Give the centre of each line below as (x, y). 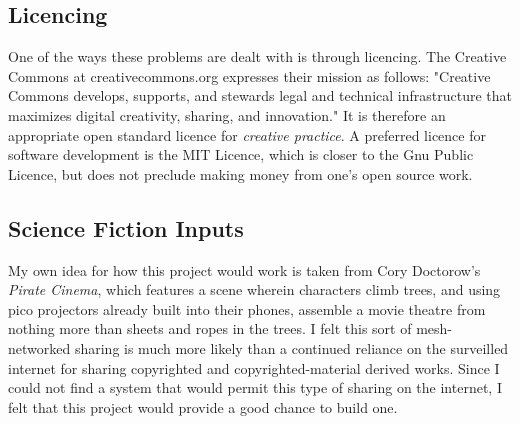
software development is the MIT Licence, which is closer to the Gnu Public (241, 154)
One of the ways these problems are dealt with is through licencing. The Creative (257, 56)
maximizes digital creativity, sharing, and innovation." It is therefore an (227, 114)
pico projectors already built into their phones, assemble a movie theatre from (247, 308)
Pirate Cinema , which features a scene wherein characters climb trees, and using (254, 289)
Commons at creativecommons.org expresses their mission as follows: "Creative (249, 75)
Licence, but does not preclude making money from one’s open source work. (240, 173)
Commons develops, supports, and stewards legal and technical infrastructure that (260, 95)
